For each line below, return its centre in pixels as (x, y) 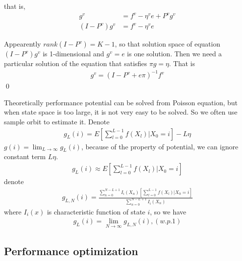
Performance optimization (71, 251)
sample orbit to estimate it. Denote (57, 122)
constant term (25, 156)
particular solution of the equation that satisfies (76, 63)
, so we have (168, 211)
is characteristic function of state (96, 211)
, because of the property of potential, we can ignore (160, 146)
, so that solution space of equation (168, 44)
